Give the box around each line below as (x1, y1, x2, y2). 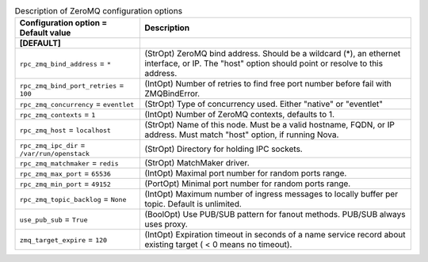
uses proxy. (143, 218, 188, 230)
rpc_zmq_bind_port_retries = (19, 79, 124, 90)
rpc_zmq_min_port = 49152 (19, 178, 111, 189)
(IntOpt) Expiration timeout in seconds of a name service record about (143, 230, 406, 241)
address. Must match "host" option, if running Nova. (143, 129, 339, 140)
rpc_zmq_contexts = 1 (19, 109, 96, 120)
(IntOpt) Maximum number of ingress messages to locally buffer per (143, 188, 399, 199)
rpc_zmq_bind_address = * (19, 58, 111, 69)
